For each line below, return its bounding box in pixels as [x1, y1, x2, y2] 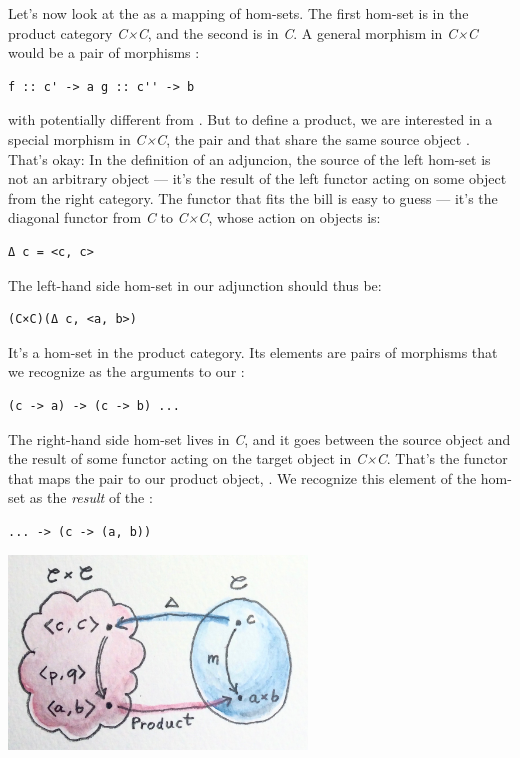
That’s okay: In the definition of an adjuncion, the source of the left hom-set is [8, 148, 491, 169]
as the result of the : [29, 487, 153, 508]
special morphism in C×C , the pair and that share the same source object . [8, 128, 470, 149]
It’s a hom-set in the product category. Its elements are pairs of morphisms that [8, 341, 498, 362]
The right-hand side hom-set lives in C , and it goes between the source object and [8, 428, 511, 449]
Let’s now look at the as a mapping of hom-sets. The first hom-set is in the [8, 3, 469, 23]
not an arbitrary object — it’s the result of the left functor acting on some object [8, 168, 507, 189]
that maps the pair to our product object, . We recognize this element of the [8, 467, 477, 488]
